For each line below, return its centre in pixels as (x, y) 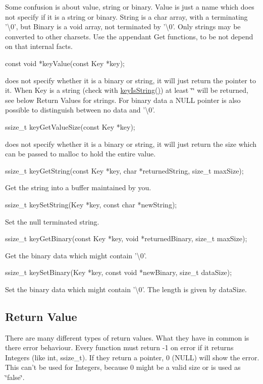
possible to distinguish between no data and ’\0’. (80, 110)
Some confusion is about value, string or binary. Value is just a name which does (130, 7)
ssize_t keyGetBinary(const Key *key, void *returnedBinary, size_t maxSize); (126, 238)
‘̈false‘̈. (15, 377)
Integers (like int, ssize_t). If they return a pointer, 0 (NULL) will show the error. (132, 357)
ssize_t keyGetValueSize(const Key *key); (70, 126)
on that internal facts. (39, 46)
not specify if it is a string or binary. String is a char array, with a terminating (126, 16)
